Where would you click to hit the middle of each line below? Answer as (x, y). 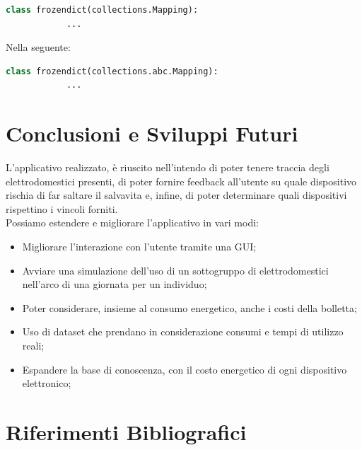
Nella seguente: (38, 47)
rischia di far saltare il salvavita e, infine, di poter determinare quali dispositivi (176, 195)
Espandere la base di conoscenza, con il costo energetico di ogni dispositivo (185, 369)
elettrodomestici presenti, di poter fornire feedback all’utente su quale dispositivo (181, 181)
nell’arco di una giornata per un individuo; (115, 284)
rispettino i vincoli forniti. (62, 208)
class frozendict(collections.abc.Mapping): (112, 71)
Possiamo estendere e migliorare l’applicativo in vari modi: (132, 223)
